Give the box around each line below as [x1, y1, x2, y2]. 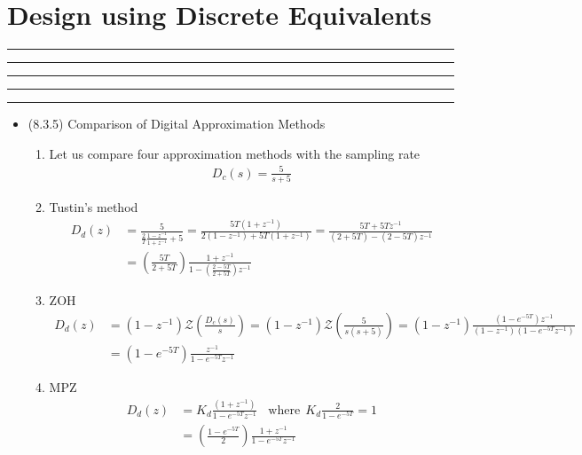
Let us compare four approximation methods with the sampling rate [49, 144, 421, 162]
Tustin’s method [49, 198, 138, 216]
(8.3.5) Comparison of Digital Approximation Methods [28, 114, 326, 133]
